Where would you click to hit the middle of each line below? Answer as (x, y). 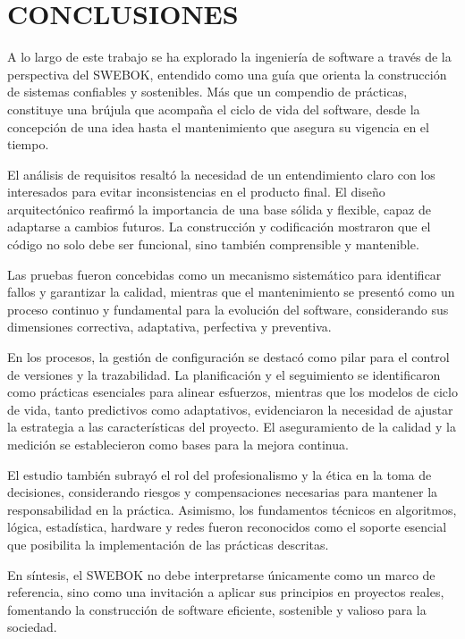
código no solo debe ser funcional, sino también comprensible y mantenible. (213, 244)
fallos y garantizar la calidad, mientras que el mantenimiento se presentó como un (231, 292)
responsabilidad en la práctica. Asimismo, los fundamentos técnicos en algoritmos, (232, 509)
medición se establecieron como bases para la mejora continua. (178, 444)
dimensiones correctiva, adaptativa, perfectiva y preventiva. (169, 327)
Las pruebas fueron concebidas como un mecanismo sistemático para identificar (224, 274)
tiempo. (28, 144)
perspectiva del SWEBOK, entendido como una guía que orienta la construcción (227, 74)
